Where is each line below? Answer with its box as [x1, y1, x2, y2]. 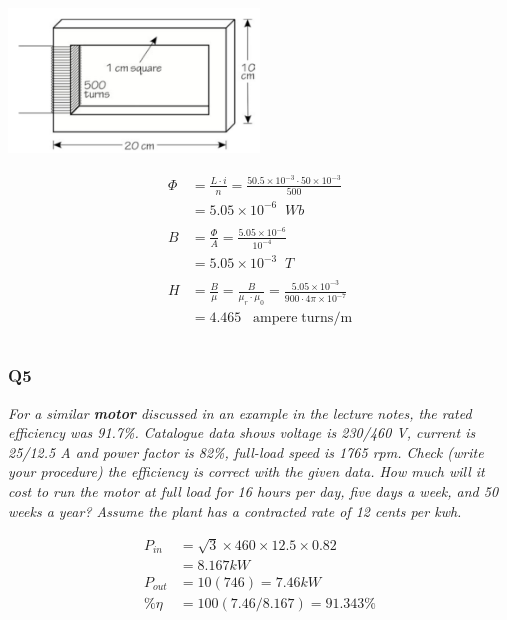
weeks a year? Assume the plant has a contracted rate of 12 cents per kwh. [8, 500, 462, 521]
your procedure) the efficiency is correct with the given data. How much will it [8, 461, 485, 482]
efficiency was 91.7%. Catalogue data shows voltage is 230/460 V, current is [8, 422, 476, 443]
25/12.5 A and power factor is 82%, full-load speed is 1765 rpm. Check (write [8, 441, 484, 462]
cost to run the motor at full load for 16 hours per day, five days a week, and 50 [8, 480, 499, 501]
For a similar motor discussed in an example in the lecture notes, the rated [8, 402, 472, 423]
